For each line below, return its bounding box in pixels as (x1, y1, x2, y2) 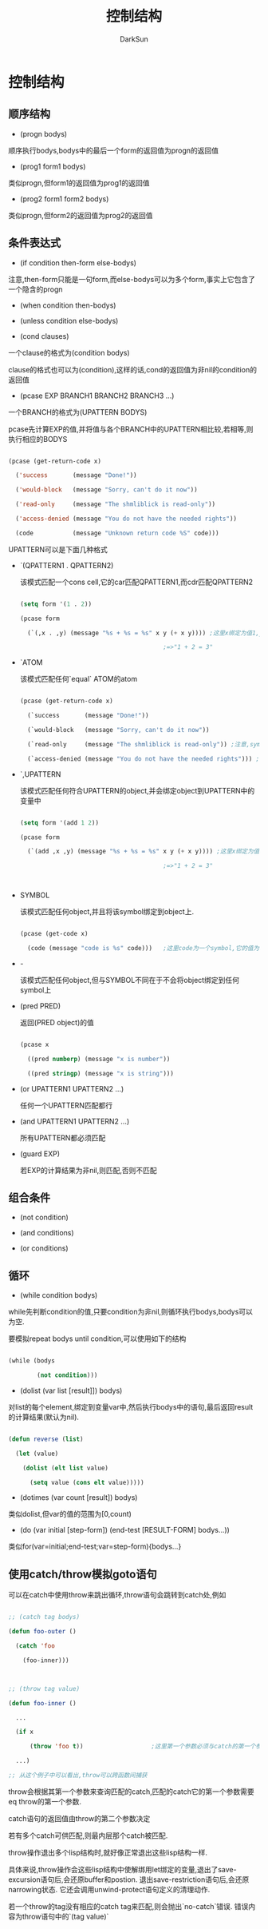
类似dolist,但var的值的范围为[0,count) (8, 1509, 132, 1519)
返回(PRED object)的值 (19, 1017, 94, 1027)
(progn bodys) (19, 129, 68, 138)
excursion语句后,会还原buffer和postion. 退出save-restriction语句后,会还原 (8, 1875, 250, 1884)
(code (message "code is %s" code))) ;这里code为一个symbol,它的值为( (27, 945, 263, 953)
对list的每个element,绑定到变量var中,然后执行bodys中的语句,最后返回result (8, 1402, 254, 1411)
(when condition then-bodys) (19, 300, 116, 310)
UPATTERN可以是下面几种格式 (8, 544, 108, 554)
